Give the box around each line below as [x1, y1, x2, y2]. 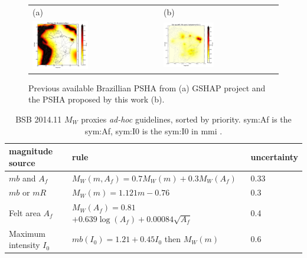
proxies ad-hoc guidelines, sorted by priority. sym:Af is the [81, 113, 292, 125]
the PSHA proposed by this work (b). [28, 93, 165, 105]
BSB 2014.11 [15, 113, 62, 125]
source [9, 156, 35, 168]
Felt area [9, 207, 41, 219]
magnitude [9, 145, 53, 157]
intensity [9, 239, 40, 251]
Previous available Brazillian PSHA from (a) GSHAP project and [28, 81, 266, 94]
